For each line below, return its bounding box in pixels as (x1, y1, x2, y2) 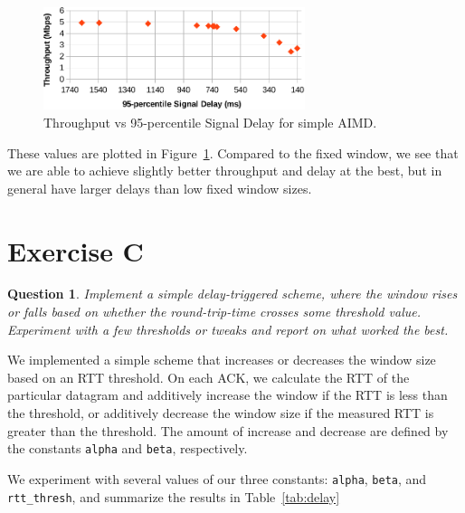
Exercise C (7, 232, 144, 269)
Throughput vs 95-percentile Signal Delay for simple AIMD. (43, 112, 377, 131)
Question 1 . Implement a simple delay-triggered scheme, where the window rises (7, 284, 458, 303)
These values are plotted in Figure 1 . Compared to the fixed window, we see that (7, 143, 459, 162)
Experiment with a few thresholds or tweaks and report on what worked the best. (7, 319, 449, 338)
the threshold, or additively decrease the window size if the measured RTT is (7, 404, 434, 423)
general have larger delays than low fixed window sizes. (7, 178, 312, 197)
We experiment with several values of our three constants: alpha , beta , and (7, 469, 427, 488)
